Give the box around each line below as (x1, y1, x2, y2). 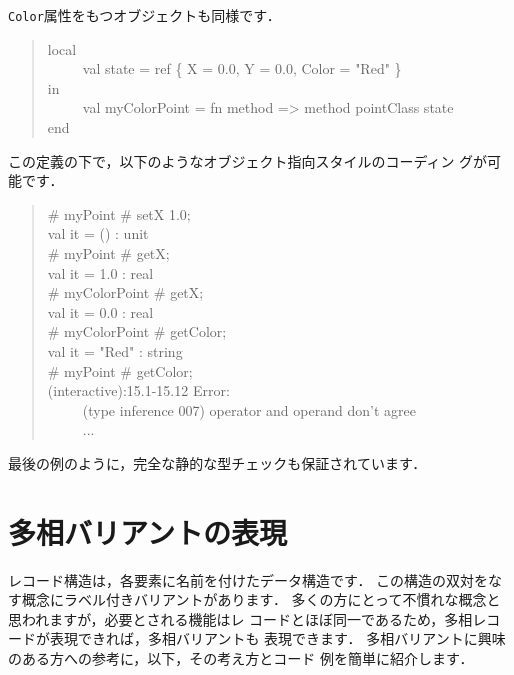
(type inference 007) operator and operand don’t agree (82, 399, 416, 420)
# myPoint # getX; (47, 243, 170, 263)
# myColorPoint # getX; (47, 282, 204, 303)
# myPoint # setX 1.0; (47, 203, 191, 224)
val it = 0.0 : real (47, 301, 154, 322)
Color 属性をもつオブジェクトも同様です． (8, 5, 281, 25)
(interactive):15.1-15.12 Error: (47, 380, 230, 401)
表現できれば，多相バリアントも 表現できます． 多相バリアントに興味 (49, 628, 506, 649)
